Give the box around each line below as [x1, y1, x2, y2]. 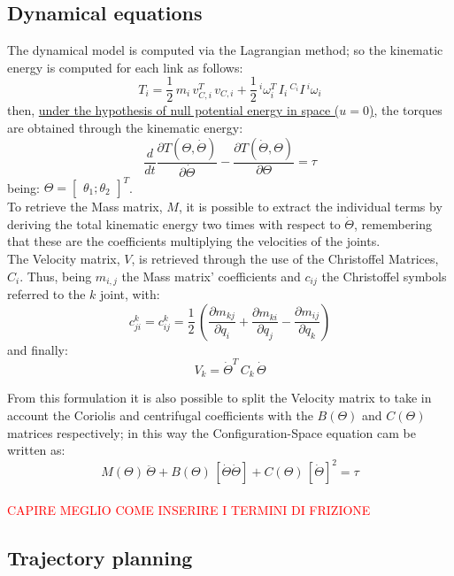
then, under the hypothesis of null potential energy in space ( [7, 101, 340, 119]
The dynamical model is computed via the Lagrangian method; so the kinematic [7, 41, 443, 59]
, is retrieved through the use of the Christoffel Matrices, [131, 250, 439, 268]
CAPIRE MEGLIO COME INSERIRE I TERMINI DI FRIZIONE [7, 500, 371, 518]
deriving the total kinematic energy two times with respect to [7, 214, 341, 233]
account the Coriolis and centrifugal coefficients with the [7, 406, 313, 425]
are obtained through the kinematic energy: [7, 119, 243, 137]
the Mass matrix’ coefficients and [121, 266, 301, 285]
